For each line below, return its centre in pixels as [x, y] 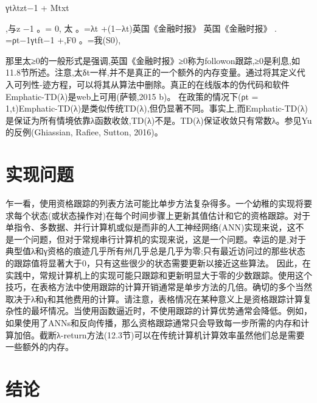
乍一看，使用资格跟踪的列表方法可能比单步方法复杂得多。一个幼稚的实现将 [155, 203]
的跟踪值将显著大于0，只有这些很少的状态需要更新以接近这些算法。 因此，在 [158, 263]
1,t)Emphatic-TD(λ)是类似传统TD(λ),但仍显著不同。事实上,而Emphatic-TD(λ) [157, 108]
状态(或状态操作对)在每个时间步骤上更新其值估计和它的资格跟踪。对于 [170, 215]
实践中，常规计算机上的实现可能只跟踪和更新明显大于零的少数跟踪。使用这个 [159, 275]
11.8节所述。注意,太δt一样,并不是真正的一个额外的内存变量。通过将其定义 [151, 72]
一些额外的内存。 [40, 347]
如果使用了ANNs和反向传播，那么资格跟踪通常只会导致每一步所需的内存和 [153, 323]
